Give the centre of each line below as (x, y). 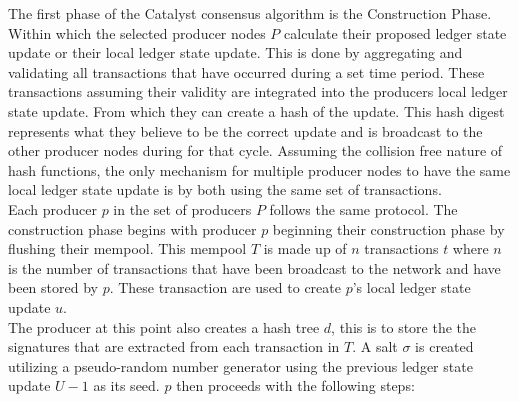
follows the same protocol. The (363, 208)
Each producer (52, 208)
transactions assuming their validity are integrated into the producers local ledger (258, 91)
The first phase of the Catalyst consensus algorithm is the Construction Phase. (250, 13)
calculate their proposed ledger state (395, 32)
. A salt (375, 346)
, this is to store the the (404, 326)
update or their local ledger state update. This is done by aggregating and (235, 52)
